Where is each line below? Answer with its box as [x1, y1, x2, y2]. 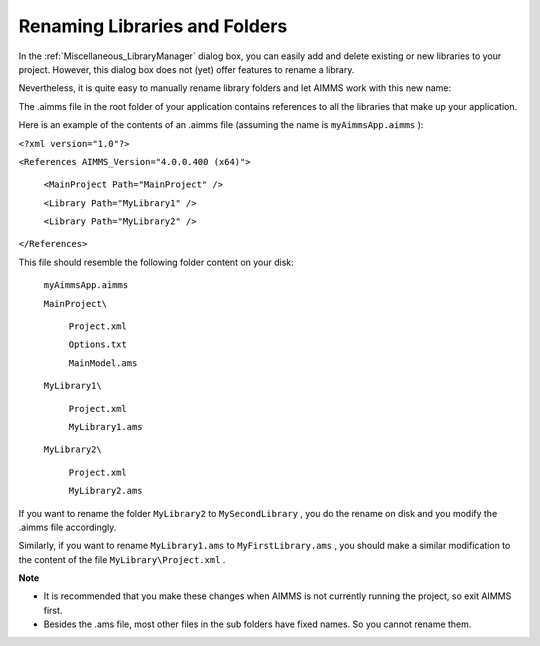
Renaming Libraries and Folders [18, 15, 288, 37]
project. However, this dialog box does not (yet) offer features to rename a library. [18, 63, 355, 75]
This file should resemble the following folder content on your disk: [18, 256, 294, 268]
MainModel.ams [68, 357, 138, 369]
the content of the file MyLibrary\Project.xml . [18, 553, 226, 565]
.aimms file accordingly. [18, 521, 117, 533]
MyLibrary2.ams [68, 485, 144, 497]
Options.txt [68, 339, 127, 350]
